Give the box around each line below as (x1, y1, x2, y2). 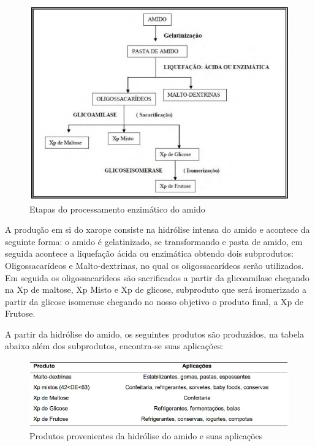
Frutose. (5, 307, 36, 320)
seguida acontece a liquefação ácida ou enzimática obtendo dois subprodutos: (5, 247, 294, 260)
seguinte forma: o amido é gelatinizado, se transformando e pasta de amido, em (5, 235, 303, 248)
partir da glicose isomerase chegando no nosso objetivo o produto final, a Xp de (5, 295, 304, 308)
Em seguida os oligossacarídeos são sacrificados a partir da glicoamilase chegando (5, 271, 309, 284)
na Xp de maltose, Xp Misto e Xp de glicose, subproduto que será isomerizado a (5, 283, 307, 296)
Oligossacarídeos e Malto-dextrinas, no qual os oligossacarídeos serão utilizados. (5, 259, 304, 271)
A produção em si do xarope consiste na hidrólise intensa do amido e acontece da (5, 223, 310, 236)
